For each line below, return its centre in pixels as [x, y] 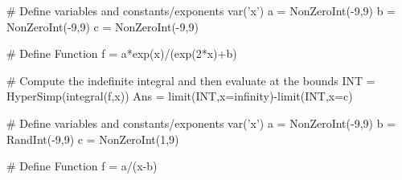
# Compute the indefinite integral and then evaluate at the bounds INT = [191, 80]
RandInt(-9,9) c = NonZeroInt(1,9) [93, 139]
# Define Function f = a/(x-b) [82, 166]
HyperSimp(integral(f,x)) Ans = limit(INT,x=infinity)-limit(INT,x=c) [180, 96]
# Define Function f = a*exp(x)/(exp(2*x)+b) [122, 53]
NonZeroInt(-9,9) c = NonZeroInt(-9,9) [103, 26]
